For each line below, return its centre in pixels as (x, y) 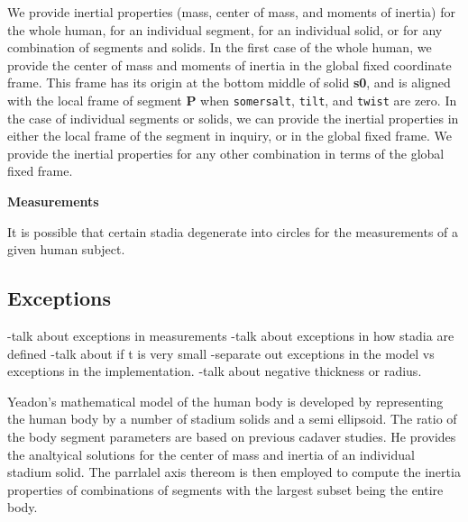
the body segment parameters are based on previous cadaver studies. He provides (232, 436)
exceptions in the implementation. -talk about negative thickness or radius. (215, 371)
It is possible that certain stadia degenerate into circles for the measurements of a (233, 231)
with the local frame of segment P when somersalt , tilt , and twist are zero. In (232, 100)
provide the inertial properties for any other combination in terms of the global (226, 153)
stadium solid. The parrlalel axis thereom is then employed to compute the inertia (234, 472)
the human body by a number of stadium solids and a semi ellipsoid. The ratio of (232, 419)
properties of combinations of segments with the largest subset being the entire (225, 489)
